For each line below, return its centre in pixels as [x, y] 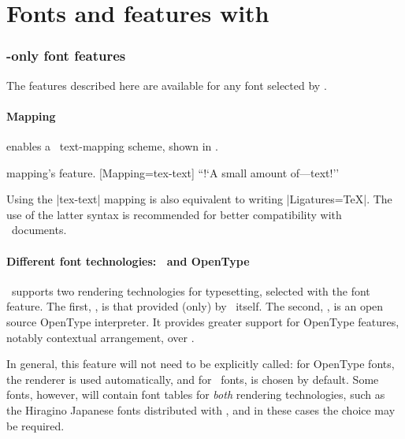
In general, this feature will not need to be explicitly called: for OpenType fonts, [201, 364]
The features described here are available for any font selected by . [167, 85]
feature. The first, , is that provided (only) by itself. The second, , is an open [195, 306]
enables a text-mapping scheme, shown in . [112, 145]
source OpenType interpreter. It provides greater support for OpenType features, [203, 321]
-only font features [66, 56]
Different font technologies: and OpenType [128, 260]
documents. [39, 230]
